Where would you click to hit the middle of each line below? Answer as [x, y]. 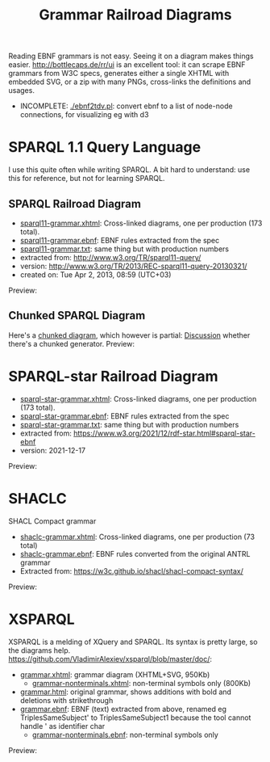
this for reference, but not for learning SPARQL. [87, 179]
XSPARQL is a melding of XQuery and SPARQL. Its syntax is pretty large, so [133, 642]
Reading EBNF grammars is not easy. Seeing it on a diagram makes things [131, 56]
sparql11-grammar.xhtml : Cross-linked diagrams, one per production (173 [141, 223]
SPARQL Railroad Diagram [75, 204]
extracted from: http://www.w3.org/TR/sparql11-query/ [110, 257]
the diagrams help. [39, 650]
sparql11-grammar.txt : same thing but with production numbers [125, 249]
